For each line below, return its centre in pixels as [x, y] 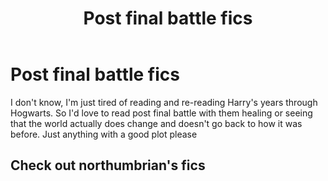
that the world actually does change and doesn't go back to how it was [156, 123]
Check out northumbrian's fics [108, 165]
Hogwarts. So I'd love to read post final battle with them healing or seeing [161, 113]
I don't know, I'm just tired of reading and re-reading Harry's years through [164, 102]
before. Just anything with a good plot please [104, 134]
